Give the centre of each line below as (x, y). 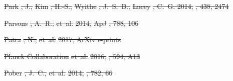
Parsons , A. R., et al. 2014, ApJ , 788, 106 (71, 23)
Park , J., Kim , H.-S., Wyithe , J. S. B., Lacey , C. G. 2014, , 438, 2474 (116, 6)
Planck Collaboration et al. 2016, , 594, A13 (72, 56)
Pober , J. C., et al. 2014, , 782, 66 (58, 73)
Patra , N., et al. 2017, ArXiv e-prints (62, 40)
